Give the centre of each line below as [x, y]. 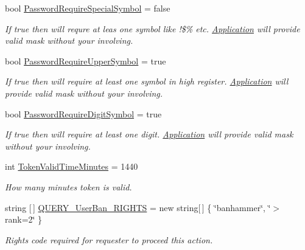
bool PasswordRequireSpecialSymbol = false [88, 8]
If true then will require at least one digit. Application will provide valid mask [149, 134]
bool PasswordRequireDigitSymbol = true [83, 113]
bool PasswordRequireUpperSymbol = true [86, 61]
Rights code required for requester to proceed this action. [109, 239]
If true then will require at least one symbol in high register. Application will [147, 81]
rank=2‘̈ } [24, 219]
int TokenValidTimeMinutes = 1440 [72, 166]
